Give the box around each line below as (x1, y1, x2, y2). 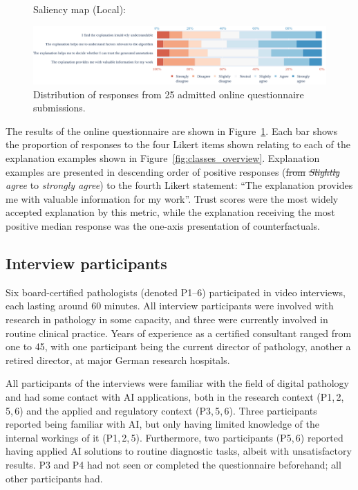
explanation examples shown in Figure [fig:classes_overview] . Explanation (6, 151, 320, 165)
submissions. (33, 100, 86, 115)
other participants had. (6, 471, 103, 485)
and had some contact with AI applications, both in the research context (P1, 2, (6, 389, 344, 403)
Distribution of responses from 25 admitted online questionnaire (33, 87, 304, 101)
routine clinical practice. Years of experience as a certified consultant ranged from (6, 325, 352, 340)
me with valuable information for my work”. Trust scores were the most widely (6, 191, 339, 206)
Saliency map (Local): (33, 2, 126, 16)
